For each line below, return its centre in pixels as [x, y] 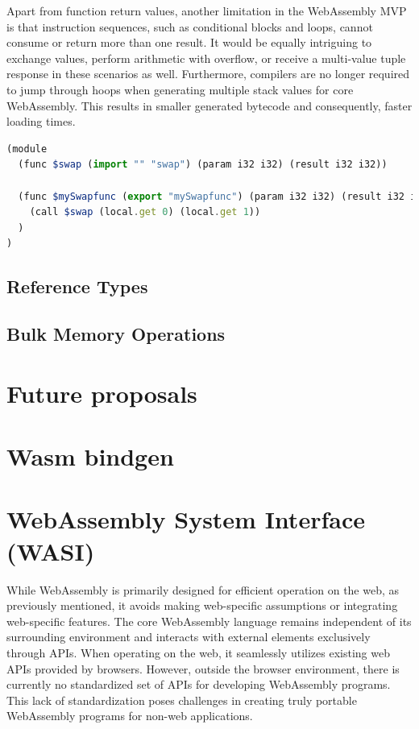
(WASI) [51, 551]
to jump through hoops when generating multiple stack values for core [180, 89]
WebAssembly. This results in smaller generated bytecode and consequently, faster [209, 105]
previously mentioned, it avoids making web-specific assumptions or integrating [202, 605]
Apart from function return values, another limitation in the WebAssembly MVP [207, 10]
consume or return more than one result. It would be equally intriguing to [189, 42]
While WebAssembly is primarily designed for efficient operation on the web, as [203, 589]
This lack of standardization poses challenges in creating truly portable [182, 700]
